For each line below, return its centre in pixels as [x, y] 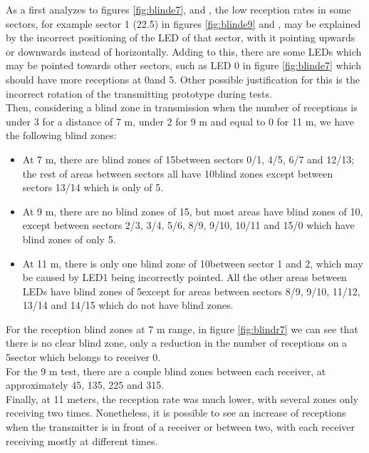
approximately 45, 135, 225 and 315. [85, 385]
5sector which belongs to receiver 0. [83, 357]
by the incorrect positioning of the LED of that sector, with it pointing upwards [181, 37]
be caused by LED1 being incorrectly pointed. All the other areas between [184, 277]
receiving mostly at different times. [82, 441]
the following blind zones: [61, 135]
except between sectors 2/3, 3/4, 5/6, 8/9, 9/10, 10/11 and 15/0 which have [188, 225]
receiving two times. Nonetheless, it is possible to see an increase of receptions [176, 413]
